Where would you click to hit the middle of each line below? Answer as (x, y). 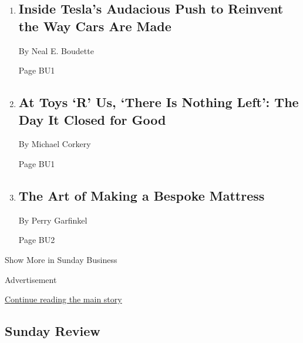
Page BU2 (37, 240)
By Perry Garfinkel (53, 220)
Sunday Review (53, 331)
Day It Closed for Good (92, 119)
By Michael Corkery (55, 144)
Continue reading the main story (63, 299)
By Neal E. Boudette (56, 50)
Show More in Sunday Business (61, 259)
